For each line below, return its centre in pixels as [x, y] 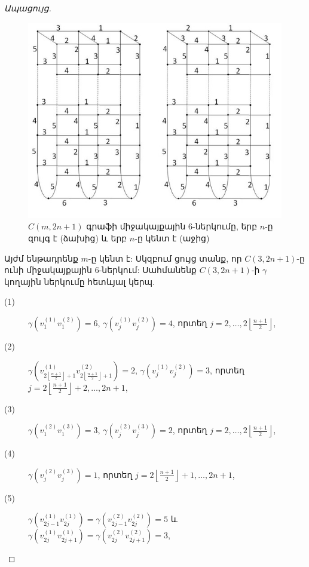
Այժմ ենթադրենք [41, 258]
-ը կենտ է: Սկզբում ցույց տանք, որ [165, 258]
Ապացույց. [28, 8]
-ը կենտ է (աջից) [172, 238]
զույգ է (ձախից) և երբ [78, 238]
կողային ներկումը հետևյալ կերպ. [80, 281]
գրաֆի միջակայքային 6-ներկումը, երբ [172, 226]
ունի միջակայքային [48, 270]
